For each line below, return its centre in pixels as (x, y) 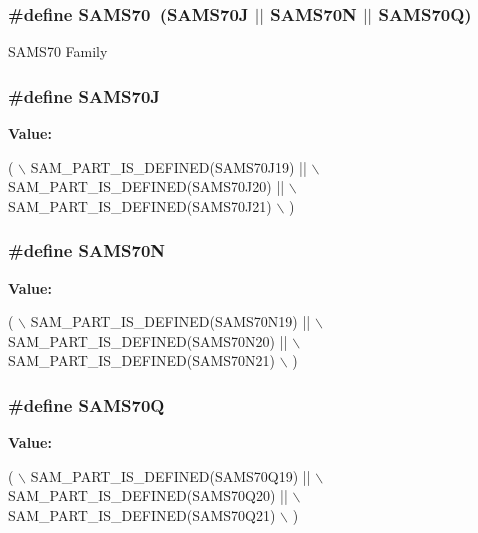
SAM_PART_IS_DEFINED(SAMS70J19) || (168, 166)
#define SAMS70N (87, 250)
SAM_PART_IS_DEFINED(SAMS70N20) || (148, 340)
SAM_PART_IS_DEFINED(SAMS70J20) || (146, 186)
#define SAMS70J (84, 95)
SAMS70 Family (58, 51)
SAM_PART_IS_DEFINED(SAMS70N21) (142, 360)
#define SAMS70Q (86, 405)
